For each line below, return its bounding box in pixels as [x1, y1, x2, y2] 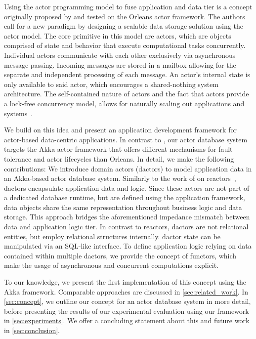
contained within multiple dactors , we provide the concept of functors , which [4, 250, 237, 260]
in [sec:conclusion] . [4, 325, 60, 335]
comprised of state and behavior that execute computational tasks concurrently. [4, 40, 246, 50]
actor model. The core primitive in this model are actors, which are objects [4, 30, 231, 41]
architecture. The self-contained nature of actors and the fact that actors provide [4, 88, 249, 99]
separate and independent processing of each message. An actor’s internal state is [4, 69, 251, 80]
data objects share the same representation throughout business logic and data [4, 202, 242, 212]
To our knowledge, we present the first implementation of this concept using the [4, 277, 247, 287]
